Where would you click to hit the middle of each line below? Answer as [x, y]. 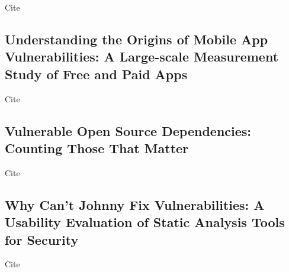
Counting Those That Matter [97, 148]
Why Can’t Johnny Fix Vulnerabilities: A [135, 204]
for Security [42, 239]
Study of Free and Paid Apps [96, 74]
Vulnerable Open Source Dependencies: [128, 130]
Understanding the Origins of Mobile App [137, 39]
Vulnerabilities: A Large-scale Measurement [142, 56]
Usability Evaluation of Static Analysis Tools [145, 222]
